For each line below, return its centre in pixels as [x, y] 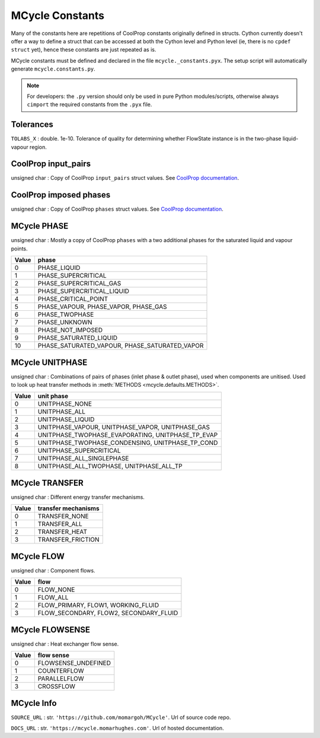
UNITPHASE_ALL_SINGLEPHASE [83, 459]
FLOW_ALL [53, 597]
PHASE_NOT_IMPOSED [70, 330]
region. [38, 147]
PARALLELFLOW [61, 679]
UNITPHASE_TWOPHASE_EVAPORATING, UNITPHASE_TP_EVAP [128, 435]
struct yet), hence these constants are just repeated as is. [84, 50]
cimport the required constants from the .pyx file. [89, 104]
